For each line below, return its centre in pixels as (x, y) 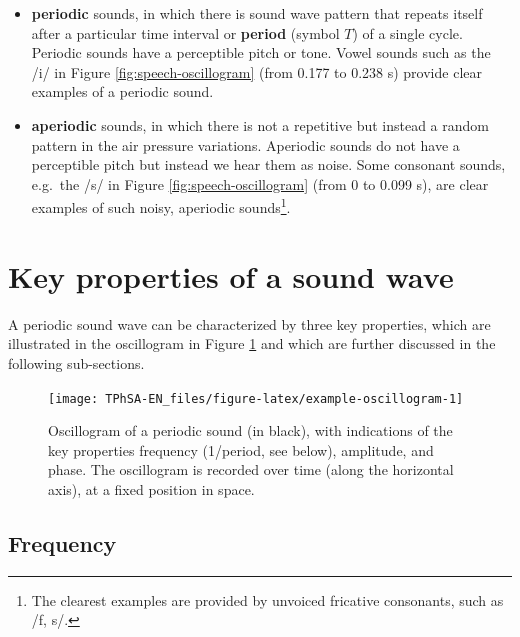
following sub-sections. (76, 362)
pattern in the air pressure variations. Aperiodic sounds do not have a (245, 144)
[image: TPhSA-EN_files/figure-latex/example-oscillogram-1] (256, 398)
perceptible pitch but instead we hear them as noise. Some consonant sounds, (268, 164)
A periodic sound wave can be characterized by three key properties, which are (249, 323)
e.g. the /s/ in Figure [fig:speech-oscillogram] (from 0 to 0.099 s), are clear (260, 183)
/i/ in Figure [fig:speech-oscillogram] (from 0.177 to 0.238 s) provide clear (256, 71)
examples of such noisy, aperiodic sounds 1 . (161, 205)
